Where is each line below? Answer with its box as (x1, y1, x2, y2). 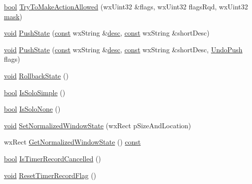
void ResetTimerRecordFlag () (4, 170, 97, 180)
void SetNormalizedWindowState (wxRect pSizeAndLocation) (4, 120, 191, 130)
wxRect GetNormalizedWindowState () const (4, 137, 141, 147)
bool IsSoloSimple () (4, 87, 66, 97)
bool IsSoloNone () (4, 104, 61, 114)
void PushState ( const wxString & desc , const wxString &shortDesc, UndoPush (4, 44, 243, 54)
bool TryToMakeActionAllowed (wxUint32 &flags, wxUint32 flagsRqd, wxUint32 (4, 1, 248, 11)
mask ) (4, 11, 23, 21)
